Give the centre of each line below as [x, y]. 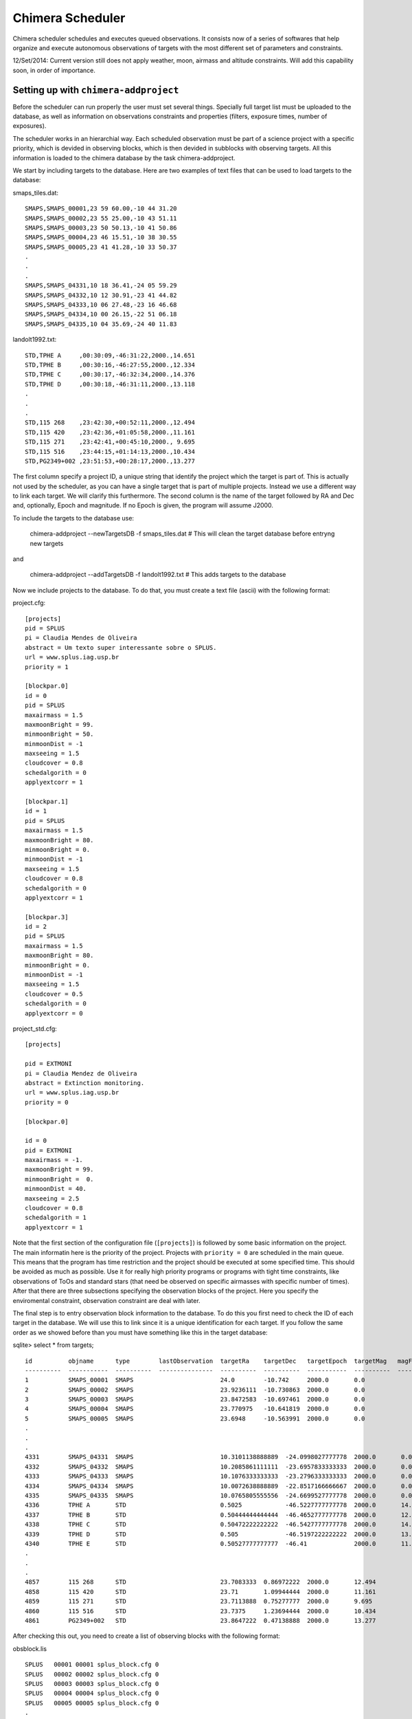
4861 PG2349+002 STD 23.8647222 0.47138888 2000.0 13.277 [201, 1621]
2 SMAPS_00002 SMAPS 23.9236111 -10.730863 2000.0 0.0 [195, 1390]
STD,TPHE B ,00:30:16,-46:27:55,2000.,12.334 [110, 365]
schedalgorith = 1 [56, 1218]
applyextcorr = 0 [54, 1013]
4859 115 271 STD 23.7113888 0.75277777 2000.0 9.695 [199, 1601]
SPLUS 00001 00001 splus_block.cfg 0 [92, 1665]
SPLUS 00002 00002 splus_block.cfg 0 [92, 1674]
